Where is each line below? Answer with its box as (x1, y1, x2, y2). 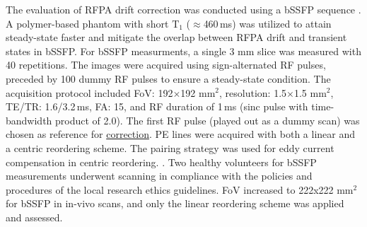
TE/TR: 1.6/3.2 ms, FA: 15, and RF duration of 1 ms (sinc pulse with (6, 99, 308, 114)
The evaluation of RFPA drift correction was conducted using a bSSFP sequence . (6, 2, 361, 16)
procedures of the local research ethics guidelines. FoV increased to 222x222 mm (6, 182, 354, 197)
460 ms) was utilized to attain (203, 16, 332, 30)
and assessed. (6, 209, 63, 224)
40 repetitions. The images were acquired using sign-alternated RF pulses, (6, 57, 326, 72)
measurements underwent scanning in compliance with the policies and (6, 168, 313, 183)
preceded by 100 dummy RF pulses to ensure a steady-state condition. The (6, 71, 331, 86)
